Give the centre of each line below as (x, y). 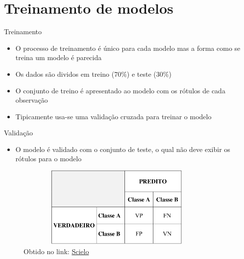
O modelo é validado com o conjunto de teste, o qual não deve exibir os (123, 149)
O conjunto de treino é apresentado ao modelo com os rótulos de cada (120, 90)
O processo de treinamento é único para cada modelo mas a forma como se (128, 48)
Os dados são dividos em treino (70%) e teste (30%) (93, 74)
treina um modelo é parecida (59, 57)
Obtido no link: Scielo (56, 251)
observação (32, 100)
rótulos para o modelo (49, 159)
